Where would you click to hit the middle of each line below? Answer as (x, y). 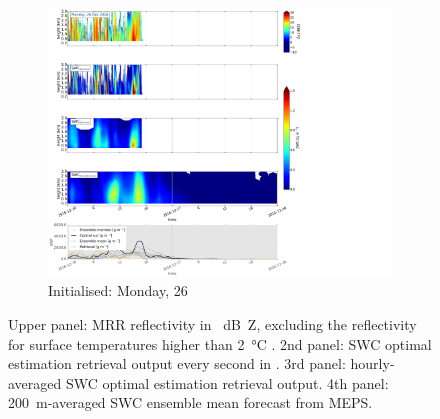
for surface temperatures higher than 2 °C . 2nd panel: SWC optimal (220, 343)
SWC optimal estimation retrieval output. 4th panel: (227, 382)
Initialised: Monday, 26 (118, 290)
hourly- (372, 363)
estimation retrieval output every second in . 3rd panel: (177, 363)
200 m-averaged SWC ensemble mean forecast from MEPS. (190, 402)
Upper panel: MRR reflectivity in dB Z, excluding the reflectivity (212, 323)
